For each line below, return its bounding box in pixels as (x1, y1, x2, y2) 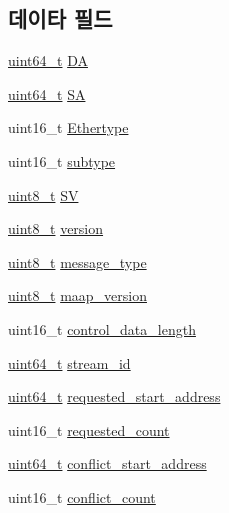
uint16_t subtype (8, 150, 116, 171)
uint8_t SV (8, 184, 79, 205)
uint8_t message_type (8, 251, 147, 272)
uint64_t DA (8, 50, 88, 71)
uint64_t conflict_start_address (8, 453, 207, 474)
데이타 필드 (8, 3, 113, 34)
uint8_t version (8, 218, 104, 239)
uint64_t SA (8, 83, 86, 104)
